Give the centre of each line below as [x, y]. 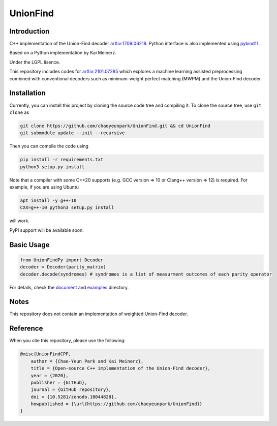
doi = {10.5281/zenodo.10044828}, [74, 397]
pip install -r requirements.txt [62, 160]
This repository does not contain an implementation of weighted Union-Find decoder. [99, 314]
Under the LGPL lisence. [35, 62]
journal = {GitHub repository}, [71, 390]
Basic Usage [29, 245]
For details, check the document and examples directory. [69, 287]
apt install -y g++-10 [48, 201]
